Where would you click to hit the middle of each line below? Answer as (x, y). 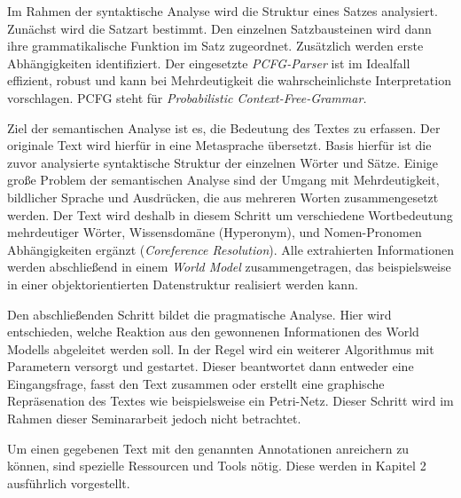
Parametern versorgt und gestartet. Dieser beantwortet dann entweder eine (211, 366)
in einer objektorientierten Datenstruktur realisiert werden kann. (183, 284)
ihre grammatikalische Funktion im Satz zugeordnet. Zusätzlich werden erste (215, 46)
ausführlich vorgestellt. (69, 482)
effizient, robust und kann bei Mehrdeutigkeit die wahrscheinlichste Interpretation (229, 80)
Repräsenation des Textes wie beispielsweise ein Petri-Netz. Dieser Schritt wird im (230, 401)
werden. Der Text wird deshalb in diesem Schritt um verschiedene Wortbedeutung (230, 214)
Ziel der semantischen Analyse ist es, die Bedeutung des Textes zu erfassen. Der (224, 127)
